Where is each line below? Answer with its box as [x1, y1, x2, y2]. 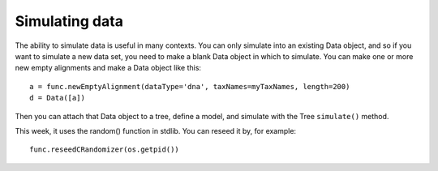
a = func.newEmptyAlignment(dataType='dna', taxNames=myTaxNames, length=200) [29, 82, 350, 91]
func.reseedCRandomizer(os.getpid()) [29, 145, 180, 154]
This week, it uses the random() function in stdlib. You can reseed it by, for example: [15, 126, 296, 135]
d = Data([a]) [29, 93, 85, 103]
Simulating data [15, 12, 123, 30]
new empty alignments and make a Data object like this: [15, 63, 202, 73]
